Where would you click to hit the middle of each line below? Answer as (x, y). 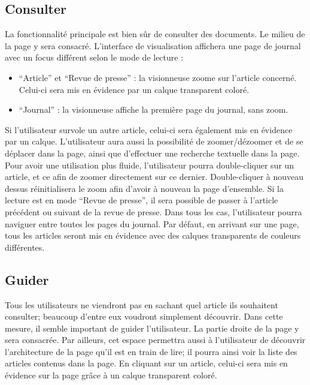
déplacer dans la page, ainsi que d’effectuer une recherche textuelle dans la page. (152, 153)
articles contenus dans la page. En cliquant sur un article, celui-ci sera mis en (146, 363)
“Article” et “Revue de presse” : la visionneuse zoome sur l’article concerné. (158, 77)
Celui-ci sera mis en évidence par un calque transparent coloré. (134, 89)
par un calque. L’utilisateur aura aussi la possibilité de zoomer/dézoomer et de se (154, 141)
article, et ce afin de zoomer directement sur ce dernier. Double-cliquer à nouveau (154, 177)
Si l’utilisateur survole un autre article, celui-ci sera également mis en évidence (149, 129)
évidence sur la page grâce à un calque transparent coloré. (111, 375)
